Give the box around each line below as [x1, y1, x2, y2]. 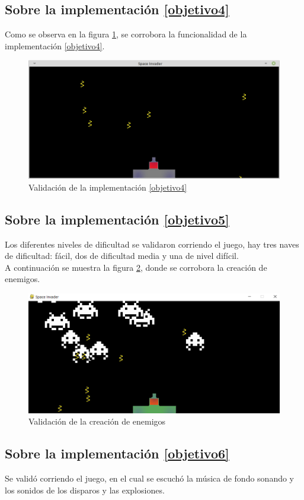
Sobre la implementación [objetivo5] [5, 210, 229, 228]
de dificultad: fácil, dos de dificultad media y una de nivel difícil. [5, 249, 239, 262]
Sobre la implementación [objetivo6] [5, 444, 229, 463]
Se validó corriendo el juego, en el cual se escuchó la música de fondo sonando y [5, 472, 295, 485]
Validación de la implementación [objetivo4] [28, 181, 187, 193]
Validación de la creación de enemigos [28, 415, 166, 428]
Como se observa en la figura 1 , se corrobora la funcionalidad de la [5, 28, 247, 40]
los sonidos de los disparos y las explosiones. [5, 483, 165, 496]
